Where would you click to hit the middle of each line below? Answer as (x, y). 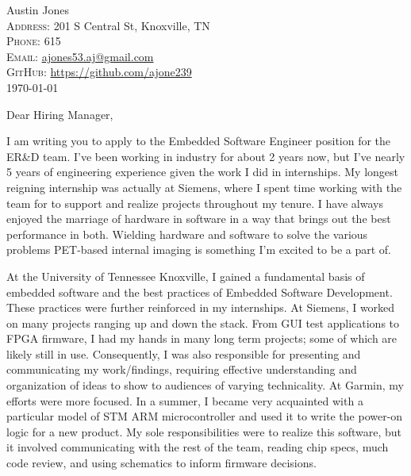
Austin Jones (38, 10)
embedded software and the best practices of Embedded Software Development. (200, 292)
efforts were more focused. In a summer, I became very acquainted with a (185, 400)
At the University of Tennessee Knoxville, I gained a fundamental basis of (186, 276)
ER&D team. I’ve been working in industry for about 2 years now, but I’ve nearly (206, 156)
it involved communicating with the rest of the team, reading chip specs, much (198, 447)
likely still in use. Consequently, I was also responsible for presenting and (184, 353)
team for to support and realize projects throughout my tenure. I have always (195, 203)
